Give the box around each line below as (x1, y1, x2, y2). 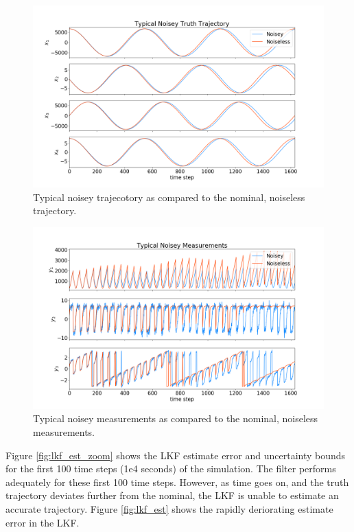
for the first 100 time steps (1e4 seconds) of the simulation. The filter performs (5, 461, 336, 476)
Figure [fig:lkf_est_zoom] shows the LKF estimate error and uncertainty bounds (5, 448, 346, 462)
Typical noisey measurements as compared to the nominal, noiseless (33, 411, 318, 426)
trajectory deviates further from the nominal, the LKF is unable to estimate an (5, 488, 339, 502)
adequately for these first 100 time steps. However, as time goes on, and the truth (5, 474, 349, 489)
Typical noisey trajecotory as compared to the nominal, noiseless (33, 189, 305, 204)
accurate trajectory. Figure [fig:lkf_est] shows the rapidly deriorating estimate (5, 501, 333, 516)
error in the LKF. (5, 515, 80, 529)
